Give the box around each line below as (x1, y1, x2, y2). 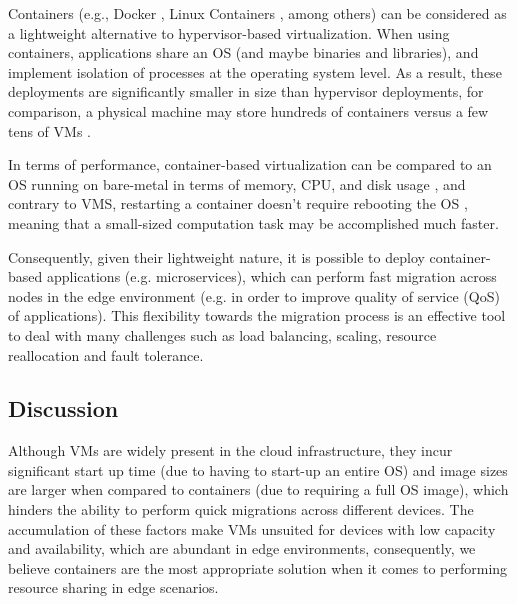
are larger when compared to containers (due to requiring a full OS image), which (8, 479, 509, 500)
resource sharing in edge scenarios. (8, 577, 219, 598)
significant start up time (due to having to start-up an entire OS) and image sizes (8, 459, 508, 480)
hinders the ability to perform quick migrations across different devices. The (8, 499, 474, 520)
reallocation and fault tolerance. (8, 344, 204, 365)
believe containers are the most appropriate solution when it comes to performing (8, 557, 508, 578)
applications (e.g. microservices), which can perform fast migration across (46, 266, 497, 287)
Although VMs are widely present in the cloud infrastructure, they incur (8, 440, 453, 461)
